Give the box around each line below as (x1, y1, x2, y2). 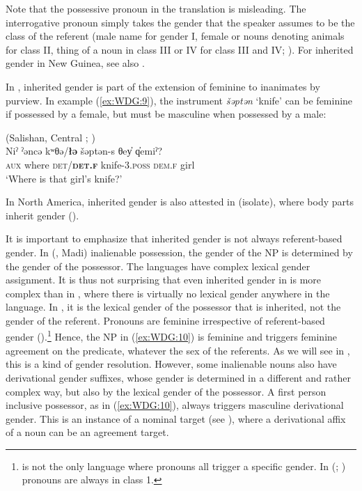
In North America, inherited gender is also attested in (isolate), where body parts (6, 194, 354, 209)
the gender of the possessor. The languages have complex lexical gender (6, 258, 310, 273)
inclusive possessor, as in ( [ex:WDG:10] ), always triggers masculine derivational (6, 398, 344, 412)
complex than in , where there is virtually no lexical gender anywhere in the (6, 286, 330, 300)
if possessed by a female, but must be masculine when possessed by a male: (6, 107, 326, 121)
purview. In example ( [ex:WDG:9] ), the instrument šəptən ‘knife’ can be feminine (6, 93, 353, 107)
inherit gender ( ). (6, 208, 79, 222)
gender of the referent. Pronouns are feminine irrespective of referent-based (6, 313, 325, 327)
